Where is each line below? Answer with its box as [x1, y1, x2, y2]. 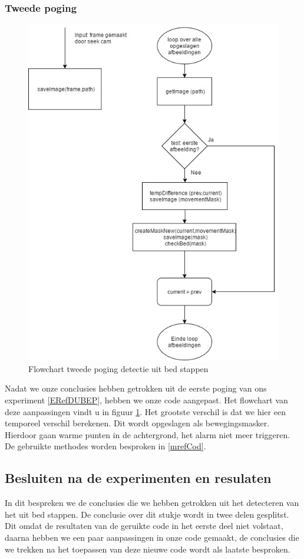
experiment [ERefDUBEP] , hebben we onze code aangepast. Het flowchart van [5, 393, 288, 406]
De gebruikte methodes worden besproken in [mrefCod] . [5, 440, 206, 452]
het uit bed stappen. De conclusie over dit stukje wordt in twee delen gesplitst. [5, 508, 289, 520]
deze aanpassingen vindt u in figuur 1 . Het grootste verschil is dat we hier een [5, 405, 286, 417]
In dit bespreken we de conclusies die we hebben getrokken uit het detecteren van [5, 496, 299, 509]
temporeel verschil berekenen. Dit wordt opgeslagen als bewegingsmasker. [5, 417, 270, 429]
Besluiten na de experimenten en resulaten [5, 469, 272, 487]
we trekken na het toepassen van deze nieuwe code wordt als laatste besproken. [5, 542, 290, 555]
